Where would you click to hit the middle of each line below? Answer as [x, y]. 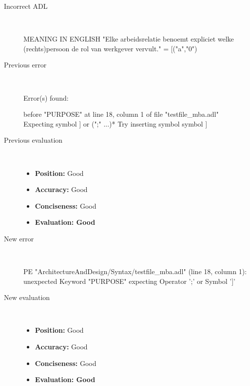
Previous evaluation [33, 140]
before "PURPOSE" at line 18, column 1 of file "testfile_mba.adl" [121, 114]
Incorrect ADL [26, 6]
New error [19, 238]
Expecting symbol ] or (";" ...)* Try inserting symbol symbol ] [115, 123]
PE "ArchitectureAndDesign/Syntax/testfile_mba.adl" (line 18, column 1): [135, 271]
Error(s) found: [46, 97]
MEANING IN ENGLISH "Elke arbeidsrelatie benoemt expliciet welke [129, 39]
